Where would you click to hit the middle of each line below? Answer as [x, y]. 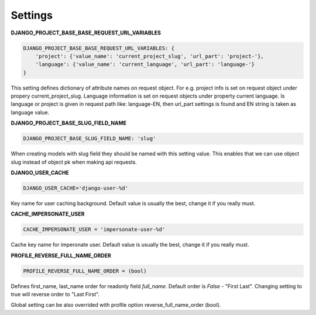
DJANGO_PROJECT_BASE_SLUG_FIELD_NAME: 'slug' [90, 139]
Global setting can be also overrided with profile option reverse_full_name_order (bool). [116, 305]
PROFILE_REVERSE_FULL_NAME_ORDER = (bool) [85, 271]
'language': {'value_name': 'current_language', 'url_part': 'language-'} [145, 65]
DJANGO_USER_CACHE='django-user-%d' [76, 188]
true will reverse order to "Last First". [55, 295]
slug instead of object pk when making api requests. [74, 162]
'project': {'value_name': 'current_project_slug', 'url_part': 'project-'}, [150, 56]
